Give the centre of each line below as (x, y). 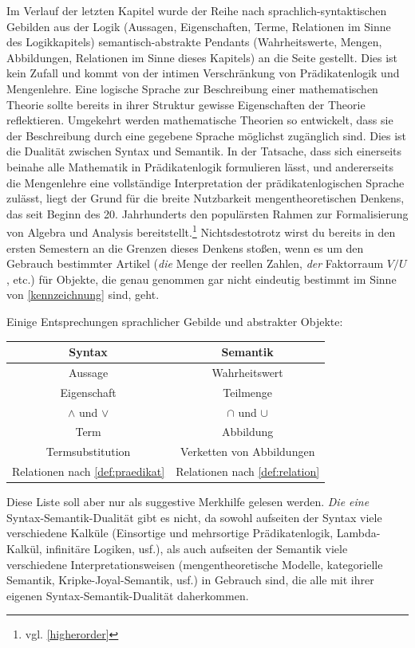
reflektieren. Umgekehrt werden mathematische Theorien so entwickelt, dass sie (200, 120)
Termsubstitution (88, 452)
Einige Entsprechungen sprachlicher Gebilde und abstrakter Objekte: (175, 321)
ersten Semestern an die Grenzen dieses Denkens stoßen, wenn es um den (185, 247)
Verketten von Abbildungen (247, 452)
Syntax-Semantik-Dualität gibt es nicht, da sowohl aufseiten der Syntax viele (194, 517)
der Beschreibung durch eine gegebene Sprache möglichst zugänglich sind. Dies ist (207, 135)
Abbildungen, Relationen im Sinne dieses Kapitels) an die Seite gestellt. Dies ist (202, 57)
